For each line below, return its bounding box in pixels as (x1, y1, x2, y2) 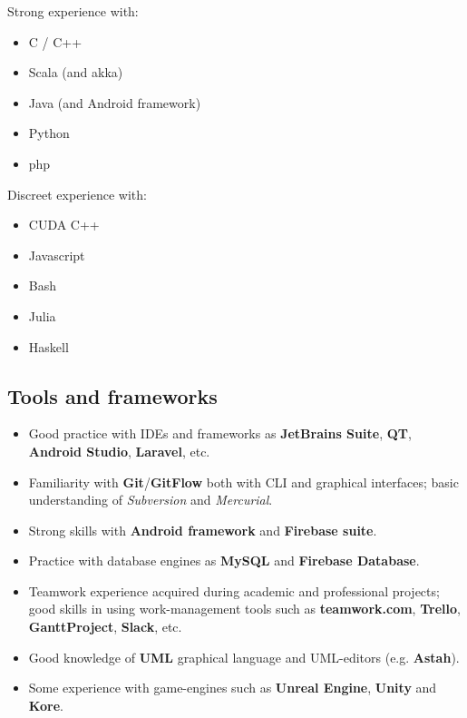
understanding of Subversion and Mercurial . (28, 490, 273, 509)
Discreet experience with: (7, 184, 147, 203)
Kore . (28, 695, 63, 714)
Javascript (28, 245, 85, 264)
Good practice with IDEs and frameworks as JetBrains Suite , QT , (28, 424, 412, 443)
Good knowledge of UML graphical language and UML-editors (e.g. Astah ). (28, 647, 460, 666)
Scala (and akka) (28, 63, 123, 82)
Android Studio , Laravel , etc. (28, 441, 210, 460)
